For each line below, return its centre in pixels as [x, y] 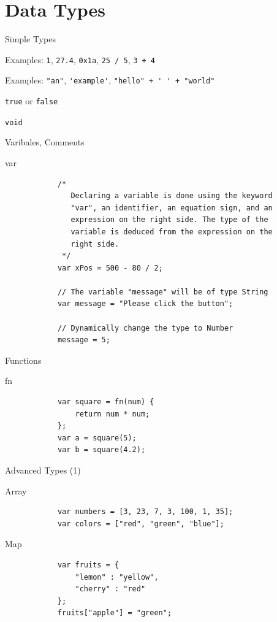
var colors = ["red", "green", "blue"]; [141, 524]
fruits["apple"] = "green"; [115, 613]
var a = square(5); [97, 438]
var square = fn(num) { [106, 402]
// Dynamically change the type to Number [145, 328]
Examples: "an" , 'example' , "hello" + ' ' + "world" [110, 80]
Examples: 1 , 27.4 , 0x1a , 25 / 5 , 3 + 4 [80, 59]
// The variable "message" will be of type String [163, 292]
